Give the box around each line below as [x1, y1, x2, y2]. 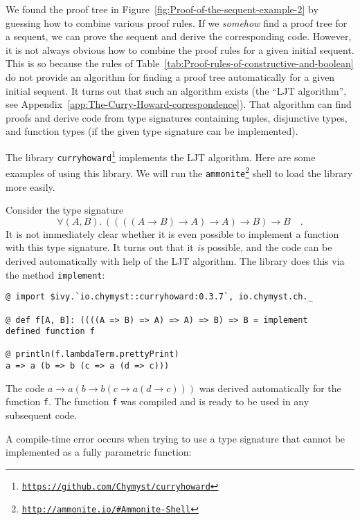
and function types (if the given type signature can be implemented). [6, 124, 298, 138]
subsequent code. [6, 408, 78, 423]
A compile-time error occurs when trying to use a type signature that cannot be [6, 431, 345, 445]
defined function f [6, 326, 95, 337]
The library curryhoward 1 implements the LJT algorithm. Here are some [6, 147, 316, 164]
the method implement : [6, 267, 105, 281]
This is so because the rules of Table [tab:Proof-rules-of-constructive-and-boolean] [6, 56, 354, 71]
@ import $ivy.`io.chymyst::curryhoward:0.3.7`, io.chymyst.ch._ [6, 292, 313, 302]
